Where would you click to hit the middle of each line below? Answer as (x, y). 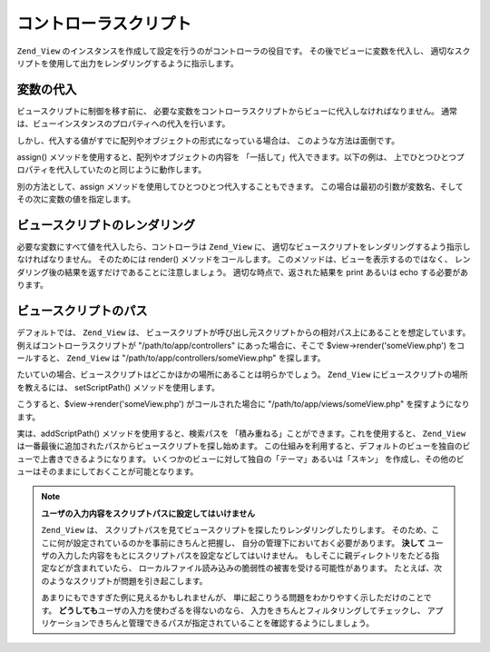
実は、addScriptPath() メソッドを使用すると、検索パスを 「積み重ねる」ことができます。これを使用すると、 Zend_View (241, 433)
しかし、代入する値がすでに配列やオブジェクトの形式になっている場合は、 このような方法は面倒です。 (208, 140)
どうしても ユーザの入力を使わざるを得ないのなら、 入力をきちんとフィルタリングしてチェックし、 (242, 610)
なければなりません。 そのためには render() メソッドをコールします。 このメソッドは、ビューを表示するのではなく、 (235, 260)
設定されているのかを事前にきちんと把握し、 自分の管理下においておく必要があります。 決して (249, 543)
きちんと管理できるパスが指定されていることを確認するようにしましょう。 (235, 623)
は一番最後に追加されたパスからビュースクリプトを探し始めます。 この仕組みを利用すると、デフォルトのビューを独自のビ (244, 446)
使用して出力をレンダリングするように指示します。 (144, 63)
